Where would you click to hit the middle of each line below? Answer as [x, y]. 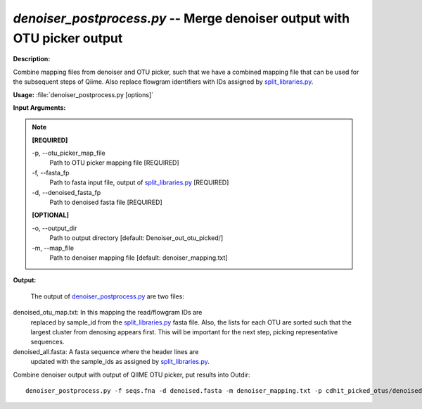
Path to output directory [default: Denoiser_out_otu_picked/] [136, 238]
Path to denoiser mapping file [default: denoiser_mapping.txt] [139, 258]
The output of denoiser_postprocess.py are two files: [107, 296]
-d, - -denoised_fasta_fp [66, 192]
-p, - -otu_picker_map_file [69, 153]
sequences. [47, 342]
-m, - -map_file [53, 248]
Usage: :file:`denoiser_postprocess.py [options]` [83, 94]
